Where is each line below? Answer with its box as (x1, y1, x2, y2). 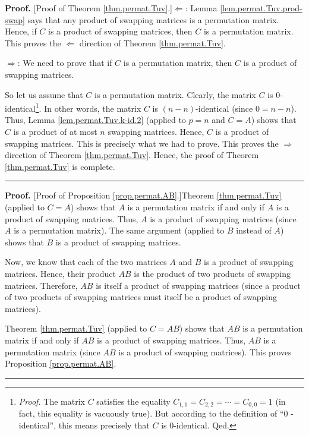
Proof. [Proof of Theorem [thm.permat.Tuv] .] (5, 2, 172, 14)
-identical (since (196, 102, 253, 114)
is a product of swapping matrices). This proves (118, 345, 292, 358)
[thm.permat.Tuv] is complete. (5, 160, 115, 172)
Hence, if (5, 25, 37, 37)
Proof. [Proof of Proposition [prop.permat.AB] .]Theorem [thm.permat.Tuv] (5, 189, 282, 201)
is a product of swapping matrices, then (48, 25, 193, 37)
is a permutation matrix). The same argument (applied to (14, 224, 225, 237)
